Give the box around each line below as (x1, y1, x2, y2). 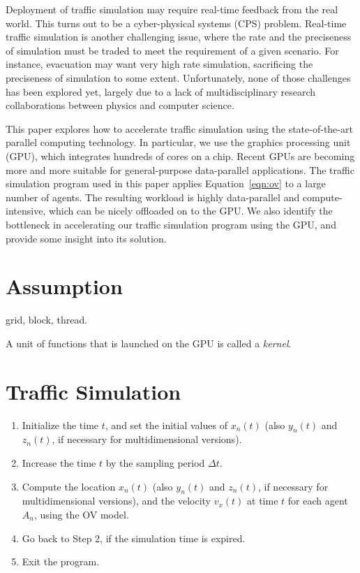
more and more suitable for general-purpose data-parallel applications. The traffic (6, 162, 354, 177)
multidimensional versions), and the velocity (22, 493, 211, 508)
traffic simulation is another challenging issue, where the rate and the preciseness (6, 29, 352, 44)
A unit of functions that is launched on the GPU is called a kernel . (6, 335, 292, 350)
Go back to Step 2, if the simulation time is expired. (22, 530, 246, 545)
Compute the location (22, 479, 116, 493)
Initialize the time (22, 417, 99, 432)
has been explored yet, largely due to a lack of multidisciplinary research (6, 84, 316, 99)
